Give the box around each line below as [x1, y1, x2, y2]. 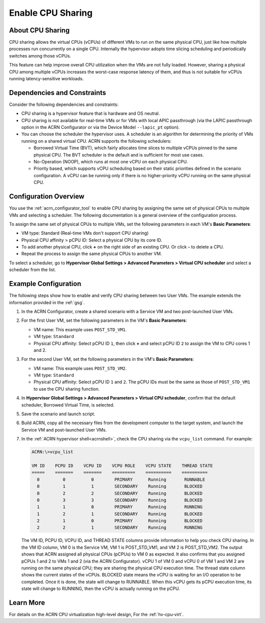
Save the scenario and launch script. [21, 411, 96, 417]
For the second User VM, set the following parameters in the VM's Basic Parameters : [21, 356, 194, 362]
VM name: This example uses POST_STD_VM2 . [33, 365, 127, 371]
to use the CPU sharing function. [33, 386, 100, 392]
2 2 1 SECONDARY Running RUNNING [37, 525, 203, 530]
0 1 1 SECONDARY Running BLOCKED [37, 484, 203, 489]
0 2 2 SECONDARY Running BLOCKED [37, 490, 203, 496]
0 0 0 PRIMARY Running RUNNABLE [37, 476, 206, 482]
